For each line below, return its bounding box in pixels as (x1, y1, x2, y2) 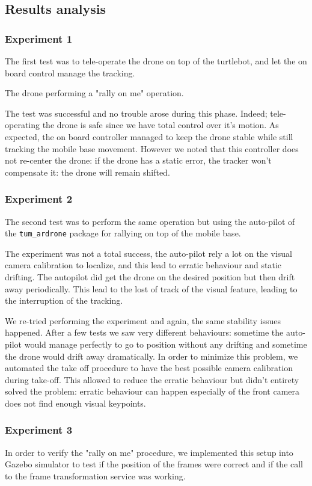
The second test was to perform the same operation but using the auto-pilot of (5, 215, 295, 227)
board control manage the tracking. (5, 66, 135, 79)
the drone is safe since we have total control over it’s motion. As (42, 118, 279, 131)
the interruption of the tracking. (5, 294, 123, 307)
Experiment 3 (5, 422, 73, 437)
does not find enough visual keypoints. (5, 396, 146, 409)
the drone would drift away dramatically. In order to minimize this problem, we (5, 349, 298, 362)
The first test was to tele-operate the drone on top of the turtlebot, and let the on (5, 55, 307, 67)
